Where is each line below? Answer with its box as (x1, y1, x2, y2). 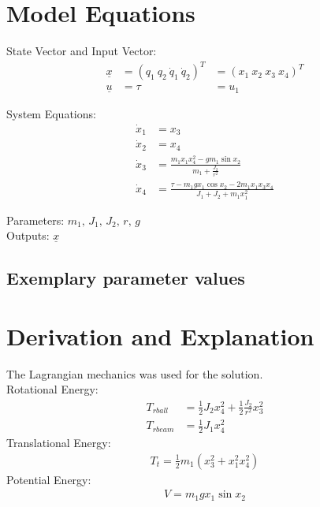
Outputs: (6, 227, 50, 244)
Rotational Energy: (6, 381, 99, 397)
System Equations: (6, 105, 96, 121)
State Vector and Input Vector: (6, 43, 157, 59)
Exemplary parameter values (6, 266, 245, 290)
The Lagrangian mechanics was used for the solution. (6, 365, 263, 382)
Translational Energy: (6, 434, 111, 451)
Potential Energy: (6, 471, 91, 487)
